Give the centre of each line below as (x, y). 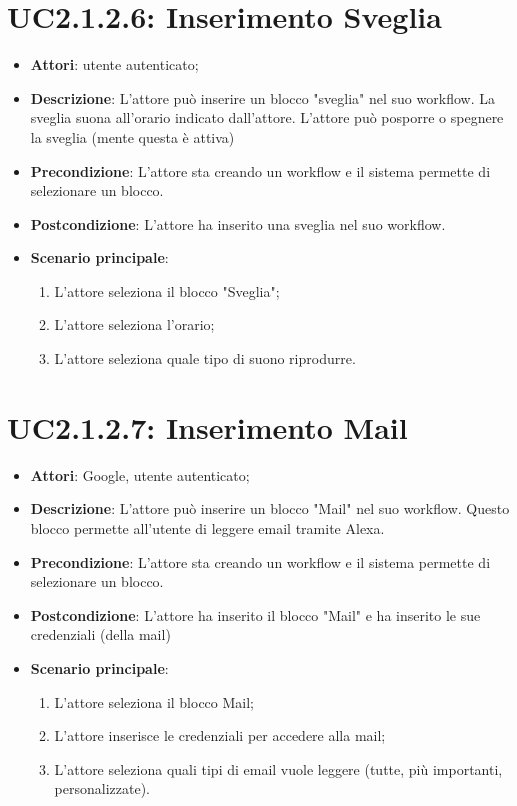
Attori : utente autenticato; (114, 64)
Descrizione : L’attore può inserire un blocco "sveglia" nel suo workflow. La (262, 97)
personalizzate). (102, 788)
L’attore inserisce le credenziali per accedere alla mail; (220, 735)
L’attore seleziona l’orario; (134, 324)
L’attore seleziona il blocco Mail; (154, 701)
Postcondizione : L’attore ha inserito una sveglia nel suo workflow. (238, 223)
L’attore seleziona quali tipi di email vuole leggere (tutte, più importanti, (278, 768)
